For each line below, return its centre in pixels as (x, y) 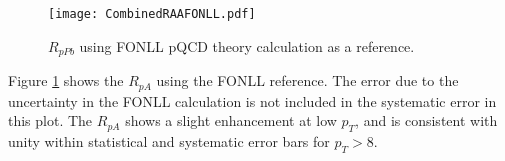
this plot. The (50, 120)
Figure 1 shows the (66, 80)
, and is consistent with (426, 120)
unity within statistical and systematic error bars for (169, 140)
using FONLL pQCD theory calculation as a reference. (247, 45)
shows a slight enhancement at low (231, 120)
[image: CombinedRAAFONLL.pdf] (152, 14)
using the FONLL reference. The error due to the (307, 80)
